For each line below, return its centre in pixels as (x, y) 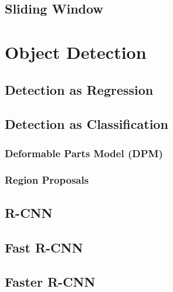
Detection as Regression (79, 89)
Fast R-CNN (44, 247)
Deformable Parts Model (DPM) (84, 153)
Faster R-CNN (50, 282)
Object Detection (76, 52)
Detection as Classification (86, 124)
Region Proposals (47, 180)
